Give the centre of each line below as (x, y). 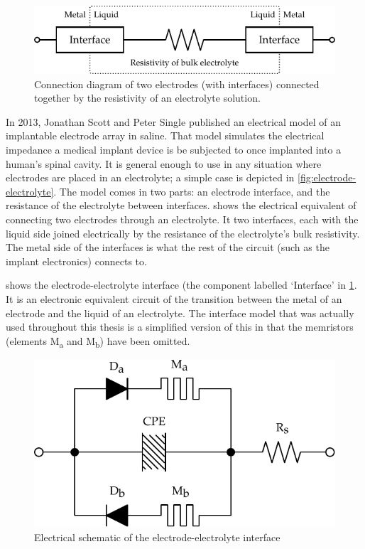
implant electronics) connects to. (76, 261)
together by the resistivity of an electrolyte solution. (147, 98)
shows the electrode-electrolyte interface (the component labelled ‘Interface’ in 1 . (181, 285)
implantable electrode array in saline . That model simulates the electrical (165, 135)
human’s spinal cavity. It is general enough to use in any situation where (164, 163)
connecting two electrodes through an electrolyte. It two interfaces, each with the (182, 219)
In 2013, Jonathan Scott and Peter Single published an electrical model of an (173, 121)
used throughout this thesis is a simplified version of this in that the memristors (180, 327)
